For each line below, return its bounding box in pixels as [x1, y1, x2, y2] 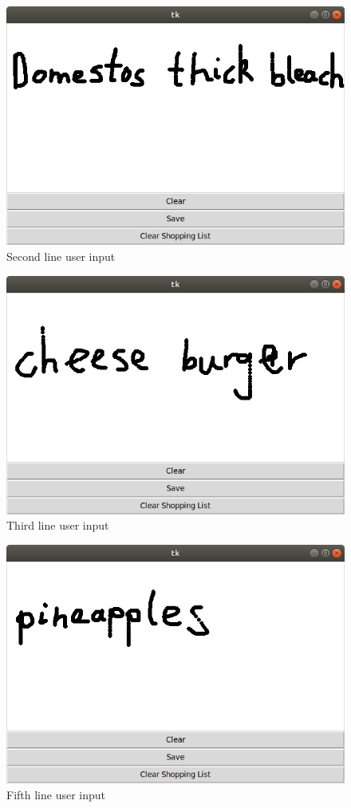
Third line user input [6, 517, 109, 534]
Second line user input [6, 247, 116, 264]
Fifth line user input [6, 786, 106, 802]
